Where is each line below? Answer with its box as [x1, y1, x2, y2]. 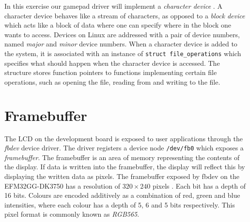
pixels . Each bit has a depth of [152, 180, 246, 191]
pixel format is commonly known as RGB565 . [4, 209, 140, 219]
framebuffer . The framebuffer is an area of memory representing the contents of [4, 152, 240, 162]
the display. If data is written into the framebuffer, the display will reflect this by [4, 162, 245, 172]
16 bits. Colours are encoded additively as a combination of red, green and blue [4, 190, 240, 200]
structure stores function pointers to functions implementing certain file [4, 67, 217, 77]
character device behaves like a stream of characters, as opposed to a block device [4, 10, 245, 20]
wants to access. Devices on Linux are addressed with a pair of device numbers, [4, 29, 240, 39]
